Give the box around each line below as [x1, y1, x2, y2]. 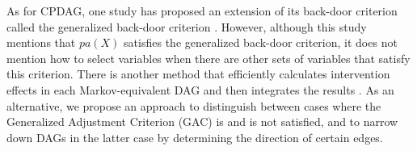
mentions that [6, 34, 76, 51]
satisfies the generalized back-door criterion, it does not [124, 34, 398, 51]
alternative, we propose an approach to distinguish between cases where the [6, 97, 381, 114]
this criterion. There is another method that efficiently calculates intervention [6, 65, 390, 82]
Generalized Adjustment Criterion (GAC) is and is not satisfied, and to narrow [6, 113, 398, 130]
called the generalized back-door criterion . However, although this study [6, 18, 367, 35]
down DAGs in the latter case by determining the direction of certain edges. [6, 128, 383, 145]
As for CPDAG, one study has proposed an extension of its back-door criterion [6, 2, 398, 19]
